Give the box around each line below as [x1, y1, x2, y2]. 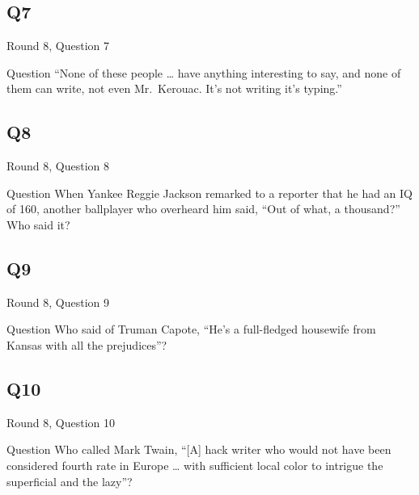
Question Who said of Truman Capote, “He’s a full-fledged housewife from [6, 321, 376, 338]
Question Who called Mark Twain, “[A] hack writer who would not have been [6, 441, 391, 458]
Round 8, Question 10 [6, 413, 116, 430]
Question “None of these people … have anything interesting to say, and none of [6, 64, 401, 81]
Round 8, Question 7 [6, 37, 110, 54]
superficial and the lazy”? [6, 472, 133, 489]
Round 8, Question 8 [6, 157, 110, 174]
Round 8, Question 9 [6, 293, 110, 310]
